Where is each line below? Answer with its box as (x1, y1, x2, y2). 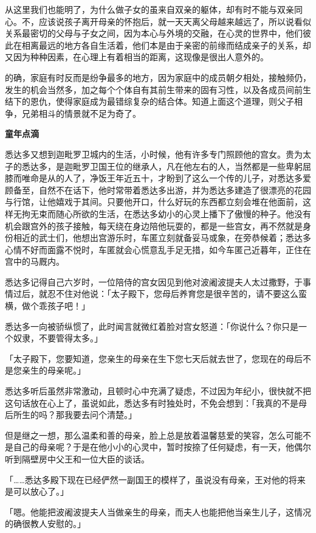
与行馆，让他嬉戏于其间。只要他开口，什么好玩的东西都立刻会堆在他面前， (5, 195, 303, 208)
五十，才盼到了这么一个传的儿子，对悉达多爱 (132, 172, 311, 184)
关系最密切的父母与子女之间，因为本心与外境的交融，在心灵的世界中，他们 (5, 27, 303, 40)
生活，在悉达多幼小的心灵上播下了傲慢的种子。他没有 (98, 207, 311, 220)
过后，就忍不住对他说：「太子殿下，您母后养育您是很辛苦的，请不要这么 (13, 287, 298, 300)
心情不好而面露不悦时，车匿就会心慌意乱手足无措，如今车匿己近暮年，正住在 (5, 243, 311, 256)
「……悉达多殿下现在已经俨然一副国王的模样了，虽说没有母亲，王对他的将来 (5, 473, 306, 486)
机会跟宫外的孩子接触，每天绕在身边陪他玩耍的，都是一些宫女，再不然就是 (5, 219, 303, 232)
